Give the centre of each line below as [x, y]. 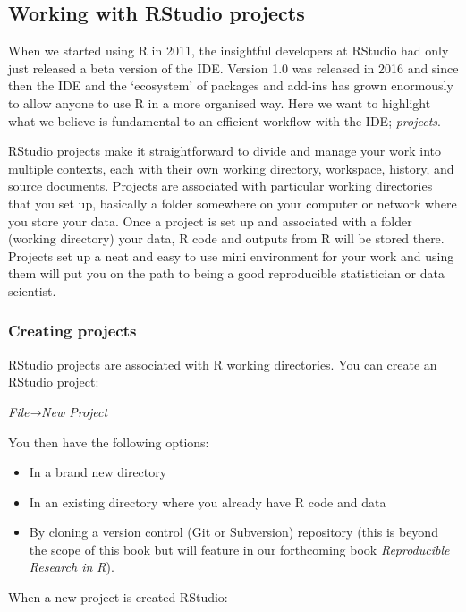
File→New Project [58, 411]
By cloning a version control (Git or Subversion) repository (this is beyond [233, 532]
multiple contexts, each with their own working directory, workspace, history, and [231, 168]
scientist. [32, 290]
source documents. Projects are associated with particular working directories [220, 186]
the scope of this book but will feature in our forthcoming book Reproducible [239, 549]
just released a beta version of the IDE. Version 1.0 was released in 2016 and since [233, 68]
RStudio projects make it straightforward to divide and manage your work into [225, 151]
